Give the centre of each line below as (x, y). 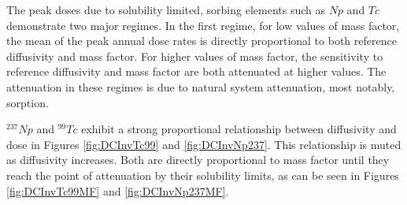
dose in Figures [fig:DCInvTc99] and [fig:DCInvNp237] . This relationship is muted (204, 144)
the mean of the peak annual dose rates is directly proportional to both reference (202, 41)
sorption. (28, 102)
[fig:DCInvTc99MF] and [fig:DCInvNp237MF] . (118, 190)
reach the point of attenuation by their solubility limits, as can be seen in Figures (203, 175)
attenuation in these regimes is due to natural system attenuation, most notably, (201, 86)
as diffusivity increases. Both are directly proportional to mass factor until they (198, 160)
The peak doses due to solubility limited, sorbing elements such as (166, 9)
